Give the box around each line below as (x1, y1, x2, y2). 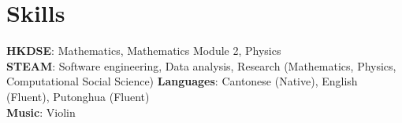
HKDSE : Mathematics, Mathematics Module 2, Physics (6, 42, 281, 59)
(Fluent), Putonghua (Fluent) (6, 88, 150, 104)
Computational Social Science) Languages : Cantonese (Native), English (6, 73, 358, 89)
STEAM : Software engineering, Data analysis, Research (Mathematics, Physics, (6, 57, 396, 74)
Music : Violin (6, 103, 76, 120)
